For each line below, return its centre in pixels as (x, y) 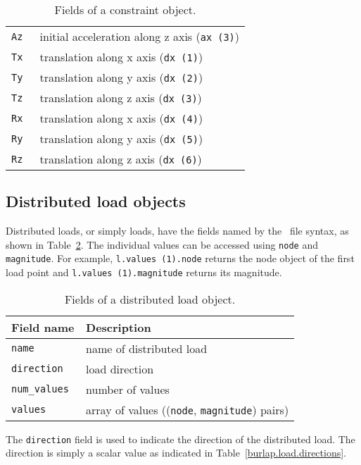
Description (119, 327)
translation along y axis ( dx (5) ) (121, 138)
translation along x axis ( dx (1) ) (121, 57)
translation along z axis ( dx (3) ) (121, 98)
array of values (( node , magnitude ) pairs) (188, 409)
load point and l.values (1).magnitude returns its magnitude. (144, 272)
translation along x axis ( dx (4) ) (121, 118)
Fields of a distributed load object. (150, 299)
